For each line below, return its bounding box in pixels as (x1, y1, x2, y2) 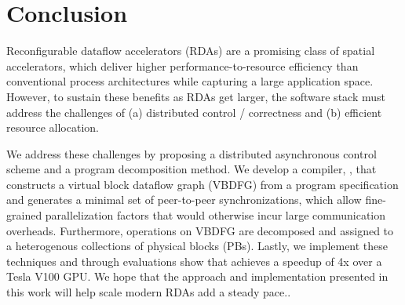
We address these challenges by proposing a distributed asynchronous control (6, 145, 377, 162)
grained (6, 207, 42, 223)
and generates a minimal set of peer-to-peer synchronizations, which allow (6, 191, 362, 208)
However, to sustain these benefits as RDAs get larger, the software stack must (6, 88, 385, 104)
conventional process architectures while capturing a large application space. (6, 73, 374, 89)
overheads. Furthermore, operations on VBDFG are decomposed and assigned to (6, 222, 394, 238)
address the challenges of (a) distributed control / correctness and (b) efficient (6, 103, 382, 120)
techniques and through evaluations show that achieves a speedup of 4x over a (6, 252, 382, 269)
